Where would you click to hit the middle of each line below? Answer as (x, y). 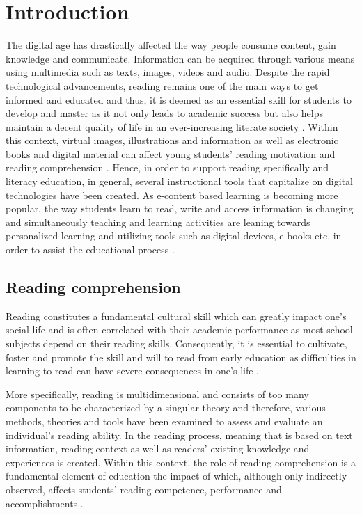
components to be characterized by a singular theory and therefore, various (166, 407)
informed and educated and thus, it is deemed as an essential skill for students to (179, 99)
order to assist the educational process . (90, 249)
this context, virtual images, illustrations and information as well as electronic (172, 140)
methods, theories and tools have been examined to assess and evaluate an (164, 421)
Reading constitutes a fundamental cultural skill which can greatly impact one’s (176, 316)
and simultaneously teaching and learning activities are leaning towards (158, 222)
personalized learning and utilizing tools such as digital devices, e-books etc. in (174, 236)
